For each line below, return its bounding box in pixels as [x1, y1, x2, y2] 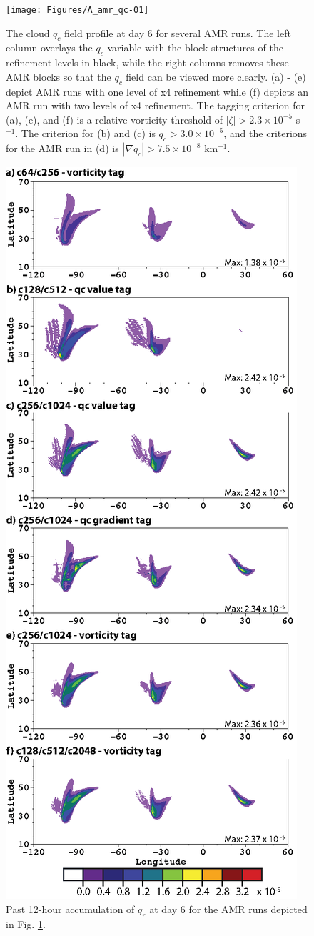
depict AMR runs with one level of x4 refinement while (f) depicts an [6, 84, 308, 99]
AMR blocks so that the [6, 69, 111, 84]
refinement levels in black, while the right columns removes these [6, 55, 289, 70]
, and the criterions [223, 126, 308, 141]
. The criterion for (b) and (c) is [15, 126, 156, 141]
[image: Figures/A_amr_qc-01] [6, 5, 149, 15]
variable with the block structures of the [107, 40, 283, 55]
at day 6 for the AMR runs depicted [149, 901, 308, 916]
